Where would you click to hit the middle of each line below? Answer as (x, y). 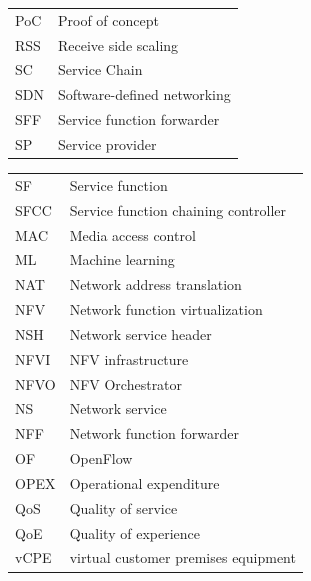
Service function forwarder (138, 119)
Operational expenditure (144, 482)
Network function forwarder (154, 433)
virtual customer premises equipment (182, 557)
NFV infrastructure (129, 358)
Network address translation (155, 284)
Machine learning (122, 259)
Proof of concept (108, 19)
